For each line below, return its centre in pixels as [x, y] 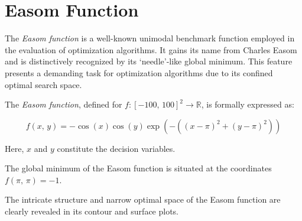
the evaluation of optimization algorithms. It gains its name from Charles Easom [151, 49]
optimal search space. [43, 84]
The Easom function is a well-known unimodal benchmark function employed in [150, 38]
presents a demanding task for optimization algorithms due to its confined [139, 72]
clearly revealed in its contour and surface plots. [92, 211]
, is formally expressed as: [248, 104]
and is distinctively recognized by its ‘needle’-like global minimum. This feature [149, 61]
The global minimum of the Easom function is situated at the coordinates [138, 168]
